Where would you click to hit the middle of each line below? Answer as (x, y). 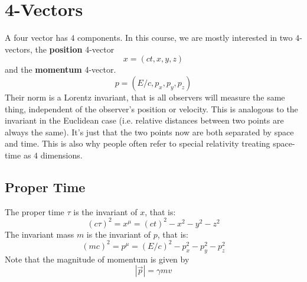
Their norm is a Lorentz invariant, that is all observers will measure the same (145, 97)
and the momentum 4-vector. (61, 69)
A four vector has (36, 38)
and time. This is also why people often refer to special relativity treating (138, 143)
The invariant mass (40, 234)
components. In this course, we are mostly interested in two (185, 38)
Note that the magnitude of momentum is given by (97, 259)
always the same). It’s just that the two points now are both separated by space (149, 132)
